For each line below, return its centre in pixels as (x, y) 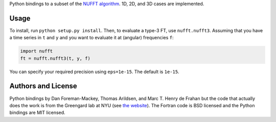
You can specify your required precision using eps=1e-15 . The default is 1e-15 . (94, 71)
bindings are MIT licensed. (38, 113)
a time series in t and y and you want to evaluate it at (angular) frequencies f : (91, 38)
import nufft (37, 51)
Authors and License (43, 86)
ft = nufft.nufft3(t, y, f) (55, 58)
